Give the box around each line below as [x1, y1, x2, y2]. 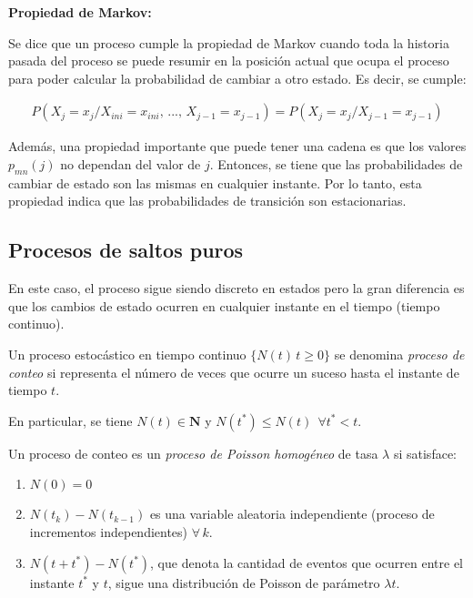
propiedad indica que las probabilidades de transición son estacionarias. [8, 191, 407, 210]
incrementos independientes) [29, 522, 188, 541]
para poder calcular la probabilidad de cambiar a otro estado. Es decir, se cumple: [8, 68, 467, 87]
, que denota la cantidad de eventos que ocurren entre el [150, 552, 463, 572]
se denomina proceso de [334, 344, 465, 363]
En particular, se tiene [8, 410, 133, 430]
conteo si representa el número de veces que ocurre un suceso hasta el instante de [8, 362, 459, 381]
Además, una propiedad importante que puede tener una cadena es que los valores [8, 137, 467, 156]
